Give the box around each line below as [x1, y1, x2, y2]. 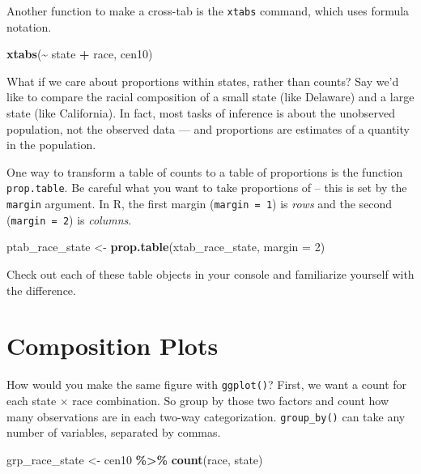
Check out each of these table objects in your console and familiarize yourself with [6, 265, 415, 282]
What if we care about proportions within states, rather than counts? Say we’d [6, 72, 399, 89]
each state [6, 391, 57, 408]
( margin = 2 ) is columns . [6, 211, 132, 228]
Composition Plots [6, 329, 219, 362]
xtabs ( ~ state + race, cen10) [6, 45, 153, 62]
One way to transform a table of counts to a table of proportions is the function [6, 163, 403, 180]
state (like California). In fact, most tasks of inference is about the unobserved [6, 105, 396, 122]
